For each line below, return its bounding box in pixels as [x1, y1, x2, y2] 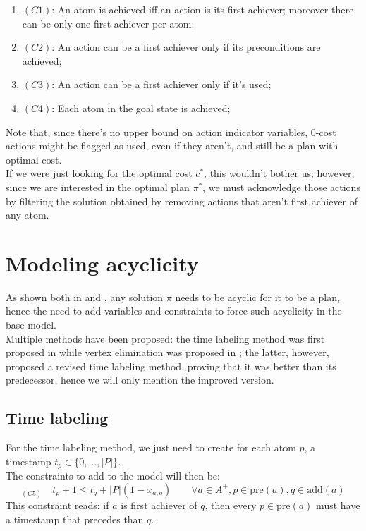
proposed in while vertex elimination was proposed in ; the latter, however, [6, 345, 329, 360]
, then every [205, 498, 257, 513]
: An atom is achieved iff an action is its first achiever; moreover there [51, 2, 354, 16]
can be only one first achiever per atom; [22, 16, 195, 30]
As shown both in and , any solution [6, 289, 164, 304]
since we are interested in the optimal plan [6, 179, 190, 194]
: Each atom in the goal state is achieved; [51, 100, 231, 115]
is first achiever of [121, 498, 197, 513]
